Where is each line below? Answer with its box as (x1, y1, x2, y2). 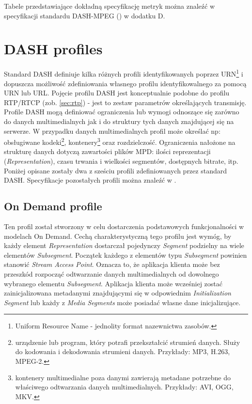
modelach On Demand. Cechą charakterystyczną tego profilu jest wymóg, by (4, 231, 232, 241)
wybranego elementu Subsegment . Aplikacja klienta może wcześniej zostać (4, 278, 222, 288)
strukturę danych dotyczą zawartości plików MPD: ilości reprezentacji (4, 146, 211, 156)
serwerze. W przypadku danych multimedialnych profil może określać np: (4, 125, 220, 136)
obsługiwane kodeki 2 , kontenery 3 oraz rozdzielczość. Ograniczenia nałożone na (4, 136, 236, 147)
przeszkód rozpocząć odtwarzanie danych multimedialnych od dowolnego (4, 268, 219, 279)
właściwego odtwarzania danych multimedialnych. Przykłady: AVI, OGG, (15, 382, 234, 392)
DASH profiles (4, 39, 103, 59)
